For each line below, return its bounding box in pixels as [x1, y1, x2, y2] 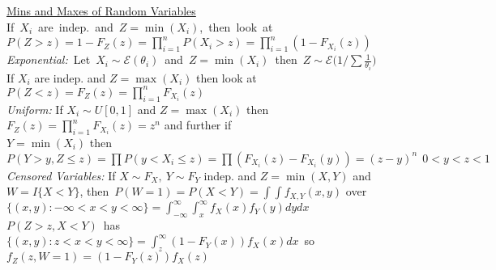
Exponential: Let [6, 51, 91, 68]
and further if [164, 116, 232, 133]
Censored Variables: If [6, 167, 116, 184]
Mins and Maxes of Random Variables [6, 2, 196, 19]
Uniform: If [6, 100, 63, 117]
